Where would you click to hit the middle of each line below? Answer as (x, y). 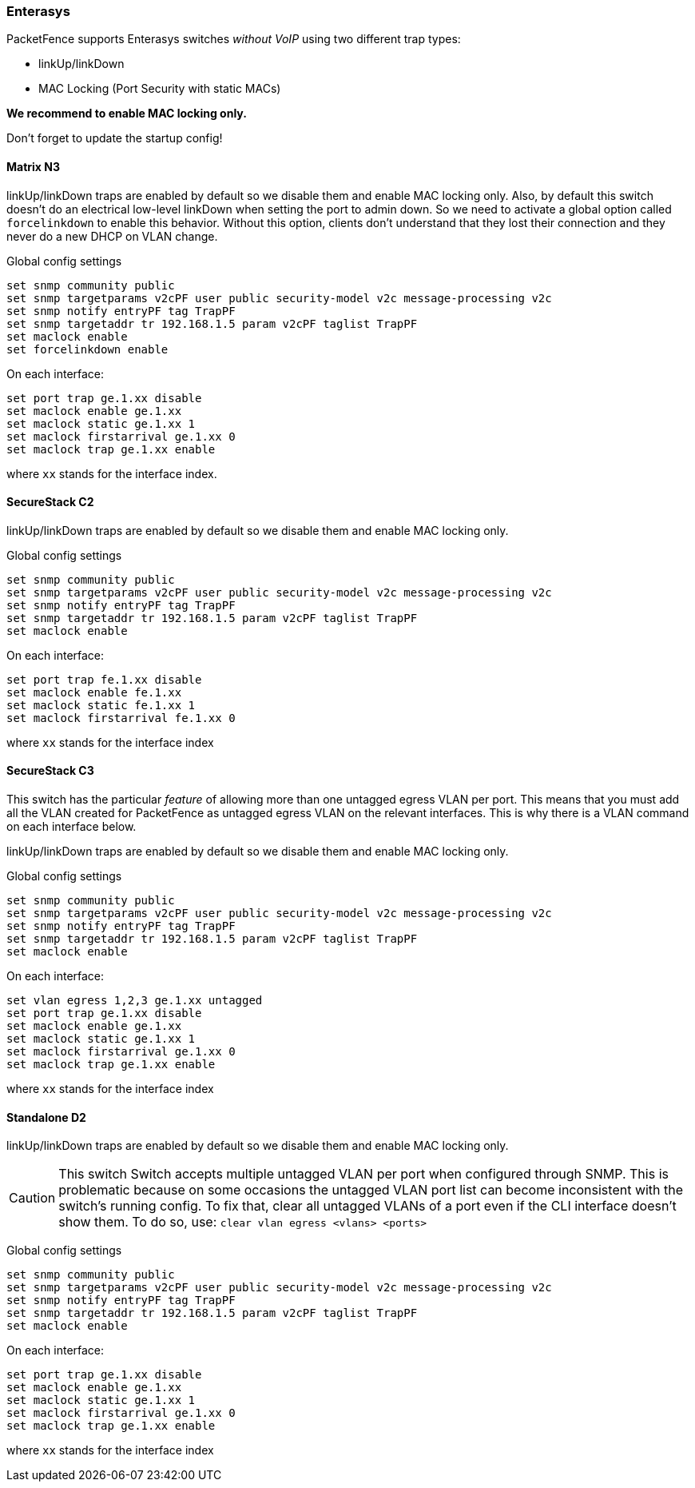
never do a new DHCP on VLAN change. (112, 236)
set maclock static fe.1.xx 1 (101, 705)
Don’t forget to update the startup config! (115, 138)
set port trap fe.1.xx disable (104, 679)
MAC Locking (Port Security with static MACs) (160, 89)
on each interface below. (71, 827)
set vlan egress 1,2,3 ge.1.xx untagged (135, 1001)
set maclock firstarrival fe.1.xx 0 (121, 718)
